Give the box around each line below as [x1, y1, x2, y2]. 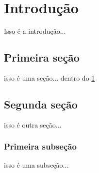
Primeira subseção [4, 140, 77, 152]
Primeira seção [4, 50, 80, 65]
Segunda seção [4, 96, 78, 111]
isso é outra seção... [4, 119, 62, 130]
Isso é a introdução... [4, 26, 66, 36]
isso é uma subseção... [4, 159, 69, 170]
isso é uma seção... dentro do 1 [4, 72, 95, 83]
